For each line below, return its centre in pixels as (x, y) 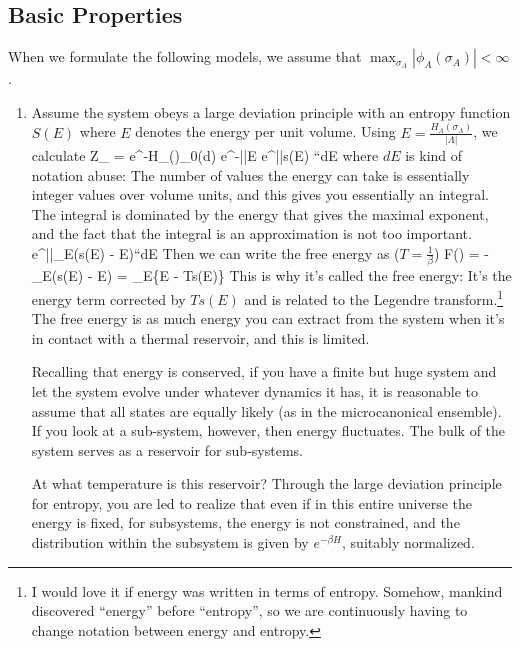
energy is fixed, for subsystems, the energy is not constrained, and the (245, 522)
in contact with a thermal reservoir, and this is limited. (200, 337)
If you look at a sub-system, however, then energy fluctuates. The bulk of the (268, 430)
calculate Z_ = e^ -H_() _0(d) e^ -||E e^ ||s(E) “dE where (205, 155)
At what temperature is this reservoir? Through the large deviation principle (266, 483)
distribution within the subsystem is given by (170, 542)
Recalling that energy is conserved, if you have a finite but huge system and (264, 371)
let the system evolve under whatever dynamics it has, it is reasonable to (254, 390)
